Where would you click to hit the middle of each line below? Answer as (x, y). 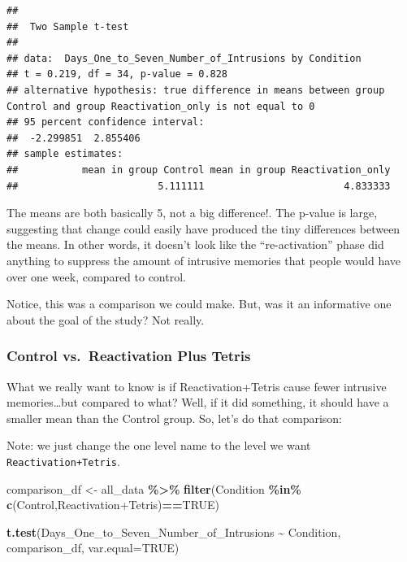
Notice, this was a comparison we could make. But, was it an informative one (199, 304)
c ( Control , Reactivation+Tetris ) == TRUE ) (113, 505)
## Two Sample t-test (68, 26)
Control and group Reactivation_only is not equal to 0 (161, 106)
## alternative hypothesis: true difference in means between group (196, 90)
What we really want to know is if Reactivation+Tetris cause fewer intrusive (197, 386)
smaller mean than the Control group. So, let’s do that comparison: (175, 418)
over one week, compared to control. (96, 276)
